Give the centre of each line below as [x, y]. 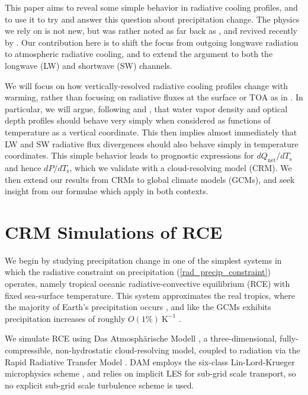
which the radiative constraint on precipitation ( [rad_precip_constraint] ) [138, 272]
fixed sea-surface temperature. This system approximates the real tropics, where [150, 295]
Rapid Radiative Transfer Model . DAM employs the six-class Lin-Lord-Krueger [150, 361]
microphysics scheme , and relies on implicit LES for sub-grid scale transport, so [150, 373]
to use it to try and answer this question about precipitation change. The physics [152, 19]
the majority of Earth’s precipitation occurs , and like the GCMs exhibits [138, 307]
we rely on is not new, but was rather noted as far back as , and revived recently [151, 31]
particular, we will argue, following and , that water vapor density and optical [146, 108]
